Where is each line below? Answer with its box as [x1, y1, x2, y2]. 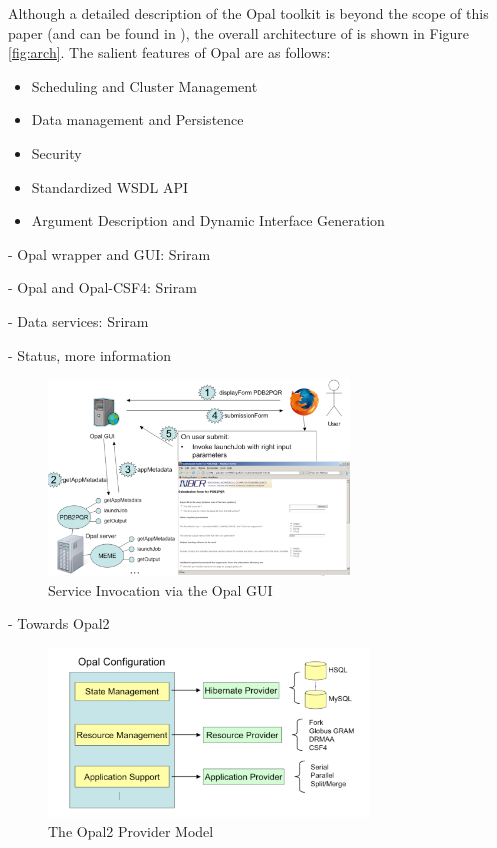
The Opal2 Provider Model [48, 820, 214, 841]
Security [31, 142, 82, 163]
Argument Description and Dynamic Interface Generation [31, 210, 385, 231]
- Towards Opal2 [8, 613, 110, 634]
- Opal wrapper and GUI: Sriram [8, 243, 211, 264]
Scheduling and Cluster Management [31, 75, 258, 96]
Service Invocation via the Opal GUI [48, 579, 273, 600]
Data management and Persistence [31, 109, 244, 130]
